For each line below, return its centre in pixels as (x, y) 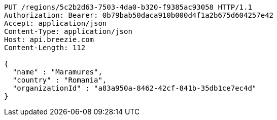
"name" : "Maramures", (57, 72)
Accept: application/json (56, 23)
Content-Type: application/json (68, 31)
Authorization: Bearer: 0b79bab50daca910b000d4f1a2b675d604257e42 (139, 15)
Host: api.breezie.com (49, 39)
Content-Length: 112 (45, 48)
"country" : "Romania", (60, 80)
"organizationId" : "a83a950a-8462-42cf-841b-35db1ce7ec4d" (134, 88)
